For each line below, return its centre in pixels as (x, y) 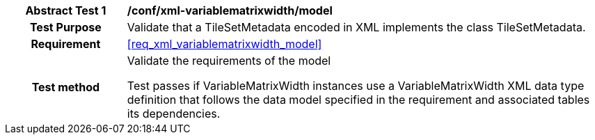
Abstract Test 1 (66, 10)
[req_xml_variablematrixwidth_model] (224, 44)
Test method (66, 87)
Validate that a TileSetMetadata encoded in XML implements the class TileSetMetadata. (356, 27)
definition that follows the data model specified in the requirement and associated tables (358, 100)
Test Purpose (65, 27)
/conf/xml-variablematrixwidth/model (230, 10)
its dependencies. (174, 114)
